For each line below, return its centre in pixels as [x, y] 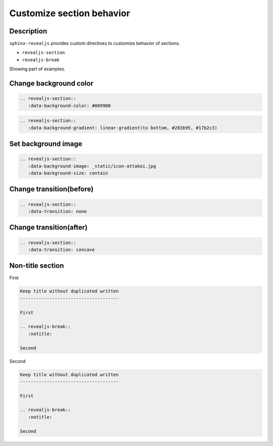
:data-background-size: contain [68, 173]
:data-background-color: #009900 [70, 106]
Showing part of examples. [37, 69]
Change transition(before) [51, 189]
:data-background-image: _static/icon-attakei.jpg [92, 166]
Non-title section [37, 266]
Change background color [51, 84]
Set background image [46, 144]
